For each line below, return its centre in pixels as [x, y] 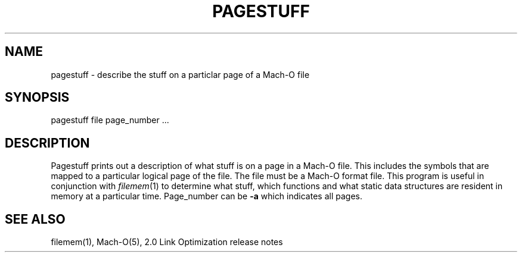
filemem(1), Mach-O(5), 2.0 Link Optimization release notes [167, 242]
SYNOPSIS [37, 98]
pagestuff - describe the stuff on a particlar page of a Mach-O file [180, 74]
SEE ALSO [35, 219]
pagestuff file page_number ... [110, 120]
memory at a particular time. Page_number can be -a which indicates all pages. [206, 196]
